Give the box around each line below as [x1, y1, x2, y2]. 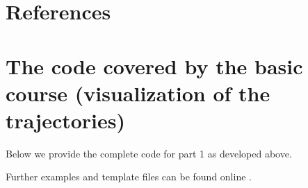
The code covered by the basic [6, 51, 303, 80]
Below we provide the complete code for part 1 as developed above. [6, 146, 292, 160]
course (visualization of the [6, 78, 270, 107]
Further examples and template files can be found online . [6, 169, 252, 184]
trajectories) [6, 105, 126, 134]
